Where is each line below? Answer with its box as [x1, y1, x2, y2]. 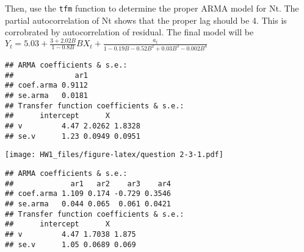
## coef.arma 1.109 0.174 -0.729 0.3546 [5, 189, 172, 198]
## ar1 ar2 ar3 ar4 [5, 179, 172, 188]
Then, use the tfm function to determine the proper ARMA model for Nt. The [5, 2, 299, 14]
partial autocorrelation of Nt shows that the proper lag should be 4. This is [5, 13, 287, 26]
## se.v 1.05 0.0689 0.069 [5, 240, 136, 249]
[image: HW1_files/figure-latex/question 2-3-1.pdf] [5, 150, 223, 159]
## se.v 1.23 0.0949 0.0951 [5, 131, 140, 141]
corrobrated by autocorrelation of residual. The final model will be [5, 26, 254, 38]
